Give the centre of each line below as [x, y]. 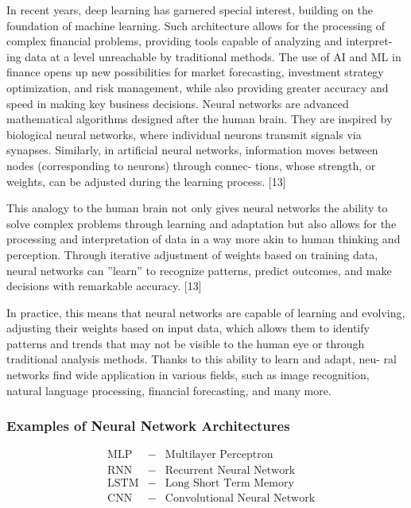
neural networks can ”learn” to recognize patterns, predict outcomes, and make [199, 270]
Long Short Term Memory [229, 483]
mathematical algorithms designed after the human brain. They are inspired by [200, 119]
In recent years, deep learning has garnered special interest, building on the [190, 10]
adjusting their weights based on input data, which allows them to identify [188, 328]
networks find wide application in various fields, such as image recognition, [188, 375]
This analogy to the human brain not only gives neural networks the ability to [197, 208]
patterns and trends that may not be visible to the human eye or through [186, 343]
